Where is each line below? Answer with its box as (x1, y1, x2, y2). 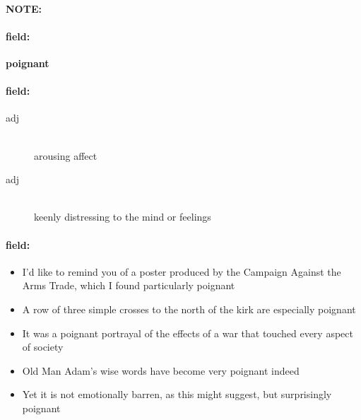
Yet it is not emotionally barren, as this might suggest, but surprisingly (22, 387, 332, 402)
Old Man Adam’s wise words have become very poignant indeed (22, 363, 300, 378)
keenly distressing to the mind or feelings (34, 209, 211, 224)
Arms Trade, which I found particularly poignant (22, 278, 235, 293)
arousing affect (34, 148, 97, 163)
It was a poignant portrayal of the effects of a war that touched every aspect (22, 325, 353, 340)
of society (22, 339, 64, 354)
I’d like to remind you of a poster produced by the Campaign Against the (22, 264, 341, 279)
